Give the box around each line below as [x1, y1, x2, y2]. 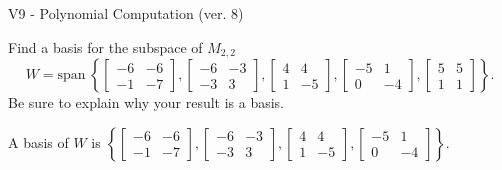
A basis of [8, 131, 69, 152]
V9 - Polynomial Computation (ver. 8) [8, 3, 244, 23]
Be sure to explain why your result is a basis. [8, 92, 285, 113]
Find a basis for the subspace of [8, 36, 203, 57]
